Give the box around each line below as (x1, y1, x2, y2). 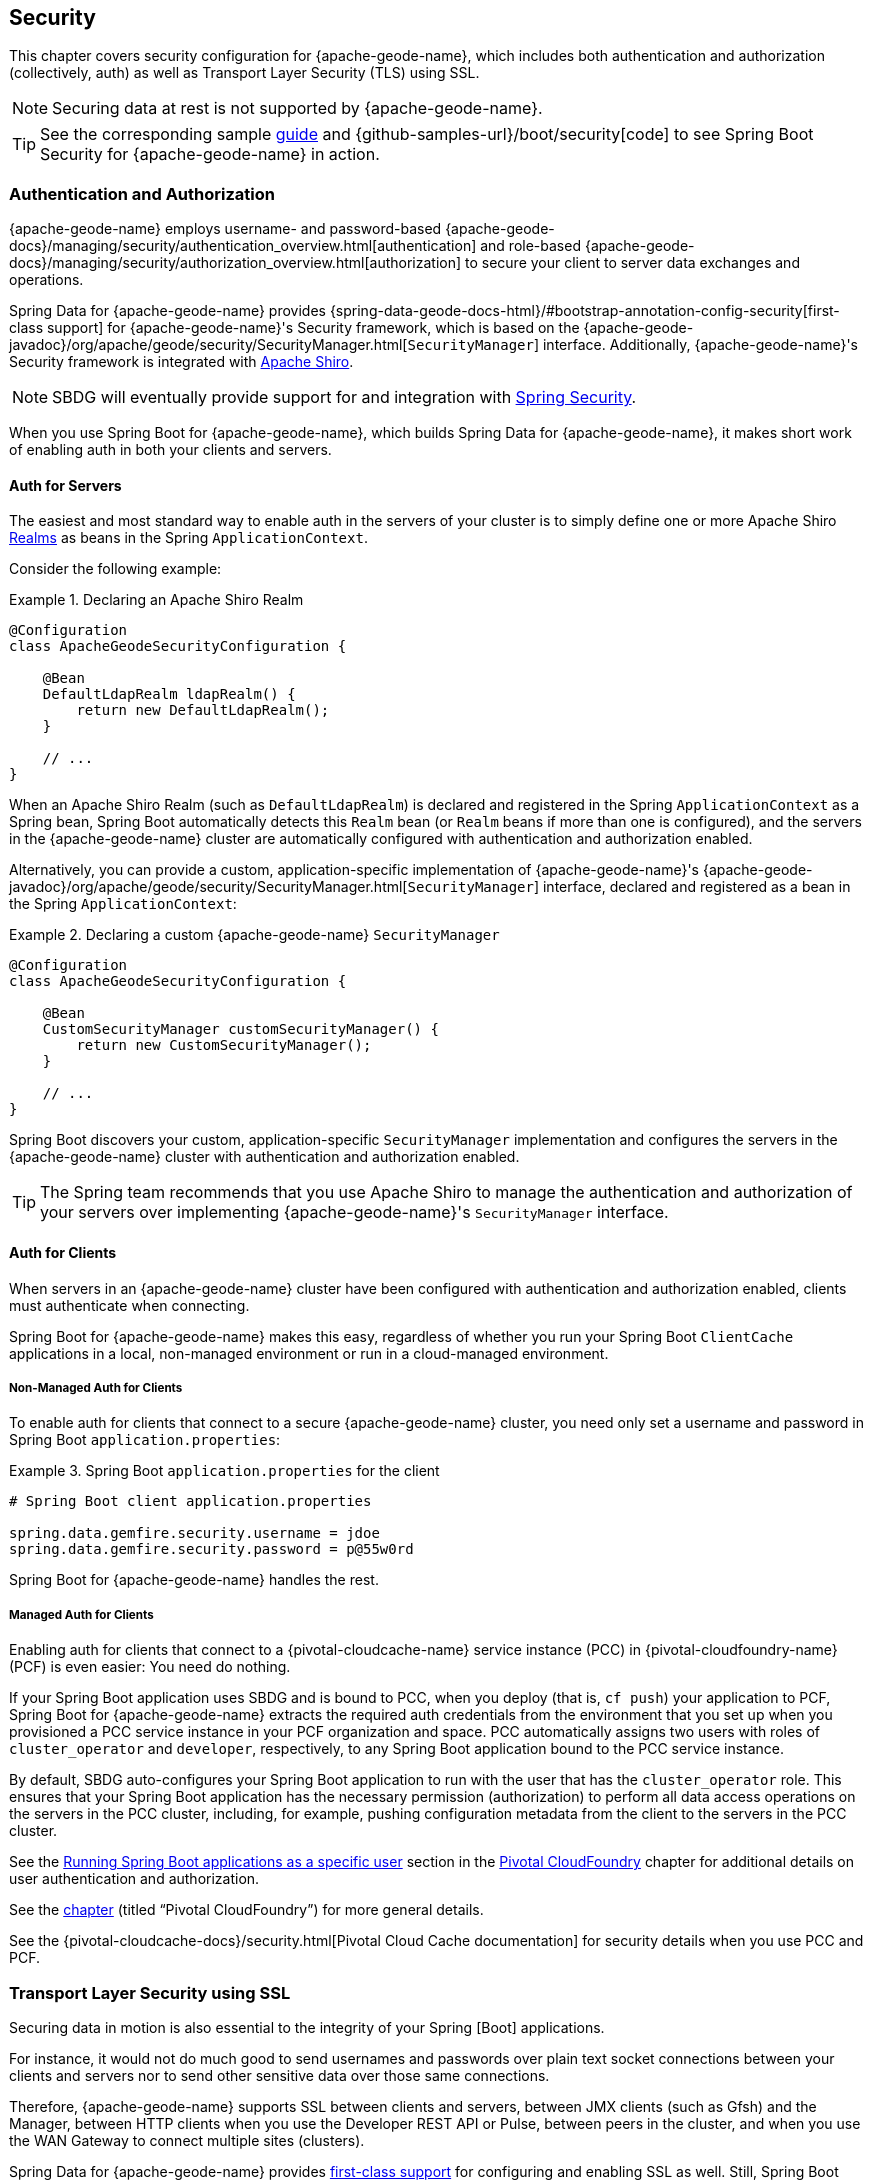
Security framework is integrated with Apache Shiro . (9, 353, 354, 371)
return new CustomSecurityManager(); (76, 1037, 372, 1054)
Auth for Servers (9, 476, 122, 494)
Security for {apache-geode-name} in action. (40, 144, 380, 165)
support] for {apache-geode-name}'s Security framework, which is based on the (46, 319, 580, 337)
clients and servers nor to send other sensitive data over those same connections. (9, 2066, 550, 2084)
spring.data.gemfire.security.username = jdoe (9, 1525, 380, 1542)
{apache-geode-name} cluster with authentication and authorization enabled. (9, 1148, 520, 1166)
